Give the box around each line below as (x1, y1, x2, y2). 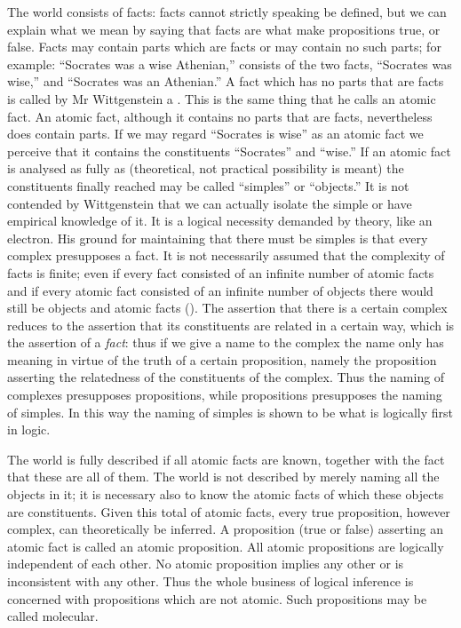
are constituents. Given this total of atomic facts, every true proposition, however (7, 502, 450, 521)
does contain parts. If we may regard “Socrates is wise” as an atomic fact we (7, 124, 424, 143)
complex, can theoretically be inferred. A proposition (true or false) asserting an (7, 520, 443, 538)
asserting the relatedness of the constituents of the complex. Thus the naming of (7, 368, 445, 386)
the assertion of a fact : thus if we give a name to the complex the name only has (7, 333, 444, 352)
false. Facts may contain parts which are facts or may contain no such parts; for (7, 37, 441, 56)
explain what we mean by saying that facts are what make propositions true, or (7, 20, 441, 38)
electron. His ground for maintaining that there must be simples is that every (7, 228, 428, 247)
